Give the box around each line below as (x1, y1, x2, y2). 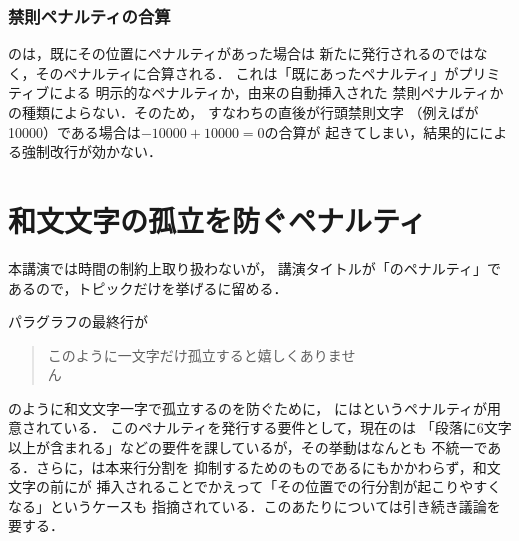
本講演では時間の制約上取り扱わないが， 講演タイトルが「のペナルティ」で (8, 257, 501, 278)
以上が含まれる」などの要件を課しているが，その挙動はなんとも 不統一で (8, 437, 488, 458)
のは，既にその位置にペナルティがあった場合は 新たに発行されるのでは (8, 43, 474, 64)
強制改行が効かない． (21, 141, 162, 162)
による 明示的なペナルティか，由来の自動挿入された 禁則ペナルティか (49, 82, 504, 103)
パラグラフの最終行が (8, 311, 148, 332)
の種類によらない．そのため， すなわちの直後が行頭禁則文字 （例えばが (8, 102, 479, 122)
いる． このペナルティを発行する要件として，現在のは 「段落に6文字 (63, 417, 512, 438)
